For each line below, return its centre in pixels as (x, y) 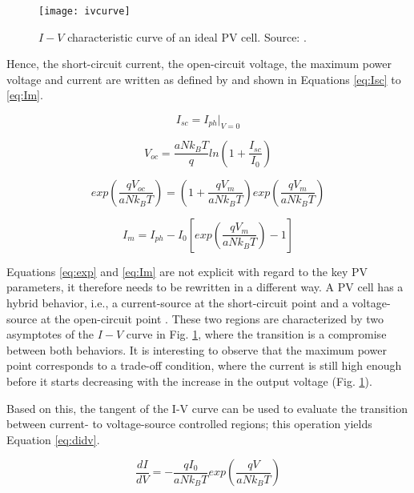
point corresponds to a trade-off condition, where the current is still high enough (204, 365)
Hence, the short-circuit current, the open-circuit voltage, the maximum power (199, 64)
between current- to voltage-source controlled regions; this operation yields (189, 424)
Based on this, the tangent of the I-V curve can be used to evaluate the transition (207, 408)
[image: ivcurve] (84, 11)
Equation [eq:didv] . (53, 439)
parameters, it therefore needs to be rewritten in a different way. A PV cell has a (205, 287)
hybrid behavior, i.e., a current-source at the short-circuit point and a (177, 303)
